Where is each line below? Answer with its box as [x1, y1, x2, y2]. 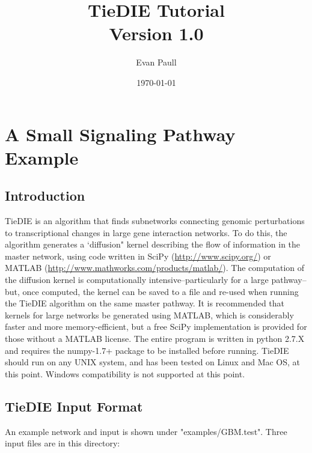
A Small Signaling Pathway [5, 121, 236, 146]
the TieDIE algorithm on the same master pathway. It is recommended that [5, 297, 285, 309]
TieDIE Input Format [5, 397, 143, 415]
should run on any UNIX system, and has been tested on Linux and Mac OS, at [5, 356, 301, 368]
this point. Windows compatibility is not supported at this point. [5, 367, 245, 380]
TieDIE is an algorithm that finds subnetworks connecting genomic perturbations [5, 214, 305, 227]
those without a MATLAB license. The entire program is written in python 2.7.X [5, 332, 305, 345]
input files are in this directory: [5, 437, 120, 449]
